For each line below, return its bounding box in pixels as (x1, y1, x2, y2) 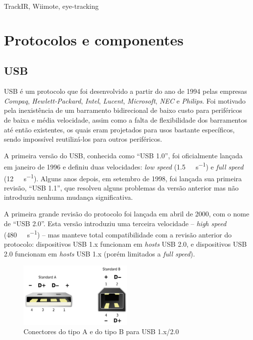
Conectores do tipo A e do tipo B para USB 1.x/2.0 (23, 326, 179, 337)
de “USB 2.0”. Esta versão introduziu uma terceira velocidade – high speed (4, 218, 227, 228)
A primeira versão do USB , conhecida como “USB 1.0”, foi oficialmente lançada (4, 150, 243, 160)
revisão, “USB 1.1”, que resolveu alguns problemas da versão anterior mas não (4, 182, 239, 192)
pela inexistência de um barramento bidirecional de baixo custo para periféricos (4, 105, 242, 115)
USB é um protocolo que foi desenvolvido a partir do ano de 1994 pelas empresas (4, 86, 247, 96)
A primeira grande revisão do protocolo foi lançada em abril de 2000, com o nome (4, 209, 250, 219)
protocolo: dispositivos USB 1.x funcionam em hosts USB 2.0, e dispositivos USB (4, 239, 247, 249)
